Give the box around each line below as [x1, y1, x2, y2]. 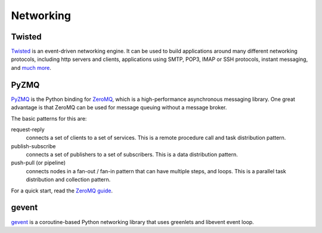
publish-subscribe [11, 142, 56, 149]
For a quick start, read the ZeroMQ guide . [11, 187, 113, 194]
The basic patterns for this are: [11, 115, 87, 122]
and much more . [11, 64, 52, 71]
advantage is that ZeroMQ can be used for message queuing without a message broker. [11, 104, 227, 111]
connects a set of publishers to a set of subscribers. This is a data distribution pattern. [26, 151, 238, 158]
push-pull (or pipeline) [11, 159, 66, 167]
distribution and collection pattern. [26, 176, 111, 183]
